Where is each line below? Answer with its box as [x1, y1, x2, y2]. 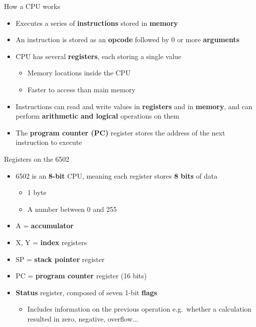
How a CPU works [4, 1, 60, 11]
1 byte [27, 187, 47, 197]
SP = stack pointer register [15, 254, 104, 264]
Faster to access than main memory [27, 84, 136, 94]
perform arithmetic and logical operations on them [15, 111, 179, 121]
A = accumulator [15, 220, 74, 231]
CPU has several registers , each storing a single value [15, 51, 182, 61]
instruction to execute [15, 137, 82, 147]
